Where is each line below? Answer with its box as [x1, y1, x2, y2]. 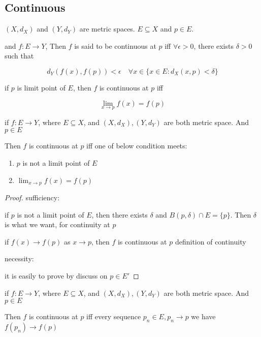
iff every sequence [86, 311, 141, 322]
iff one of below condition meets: [86, 140, 187, 151]
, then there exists [91, 209, 148, 220]
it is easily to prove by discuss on [5, 270, 108, 281]
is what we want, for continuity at [5, 219, 110, 230]
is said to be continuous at [74, 40, 156, 51]
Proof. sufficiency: [5, 192, 60, 203]
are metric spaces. [79, 23, 135, 34]
